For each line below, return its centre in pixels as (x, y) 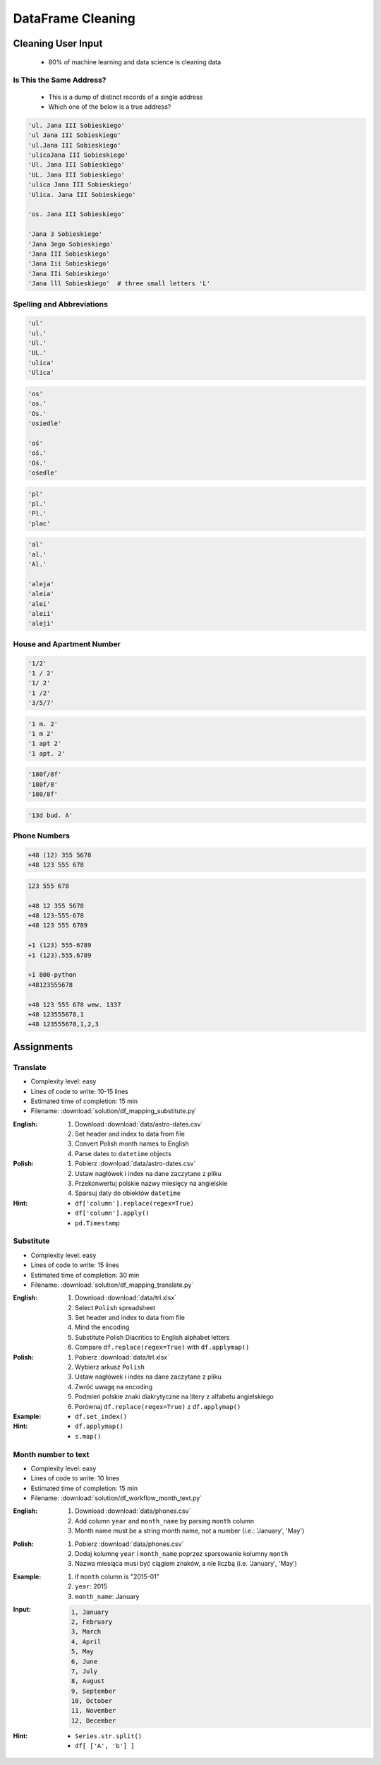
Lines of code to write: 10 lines (75, 1478)
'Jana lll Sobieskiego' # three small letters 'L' (119, 284)
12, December (93, 1721)
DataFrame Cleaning (74, 18)
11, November (93, 1711)
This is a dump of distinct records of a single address (126, 97)
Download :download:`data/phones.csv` (133, 1511)
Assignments (43, 1046)
